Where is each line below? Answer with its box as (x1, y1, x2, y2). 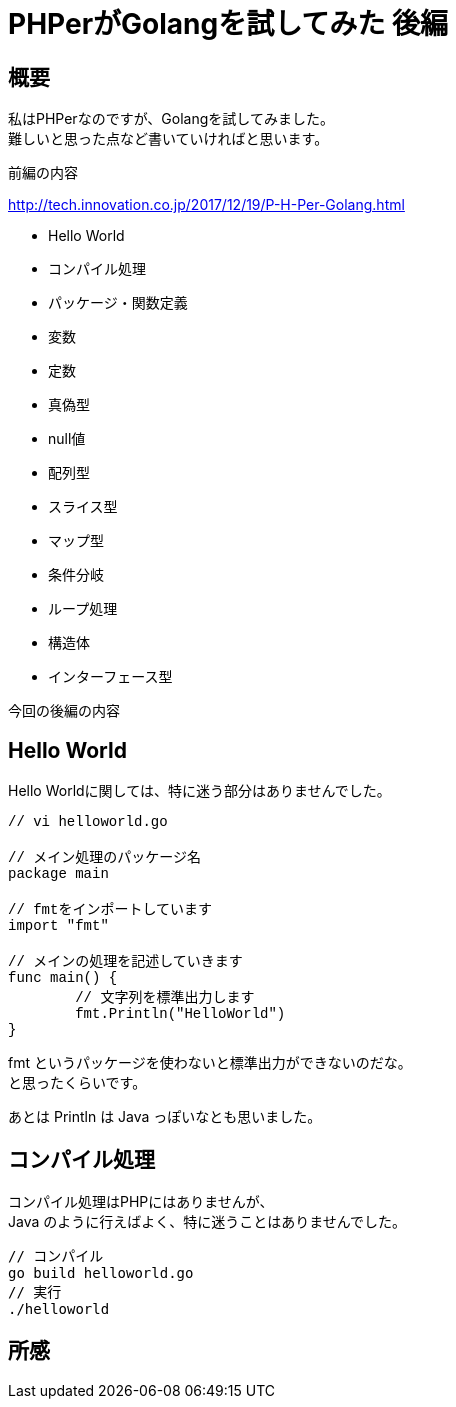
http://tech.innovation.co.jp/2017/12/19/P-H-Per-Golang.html (8, 196, 405, 214)
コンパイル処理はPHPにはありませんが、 (8, 1192, 274, 1210)
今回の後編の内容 (8, 702, 120, 720)
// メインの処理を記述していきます (8, 954, 243, 971)
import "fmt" (8, 918, 109, 935)
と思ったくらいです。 (8, 1074, 147, 1092)
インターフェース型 (48, 668, 173, 686)
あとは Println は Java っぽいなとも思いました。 (8, 1108, 322, 1126)
